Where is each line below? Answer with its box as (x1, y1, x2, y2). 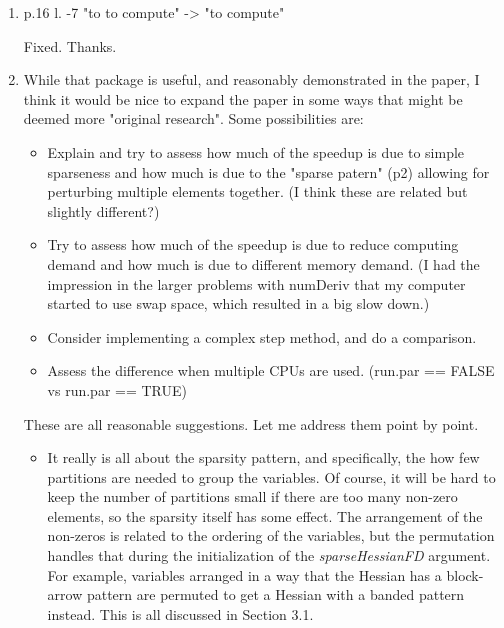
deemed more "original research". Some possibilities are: (23, 108, 364, 129)
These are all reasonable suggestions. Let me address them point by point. (23, 413, 479, 434)
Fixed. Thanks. (23, 35, 117, 56)
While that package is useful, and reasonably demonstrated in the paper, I (23, 69, 480, 90)
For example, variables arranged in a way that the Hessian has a (47, 564, 442, 585)
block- (446, 564, 484, 585)
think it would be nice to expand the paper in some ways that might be (23, 88, 463, 109)
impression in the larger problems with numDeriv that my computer (47, 273, 466, 294)
